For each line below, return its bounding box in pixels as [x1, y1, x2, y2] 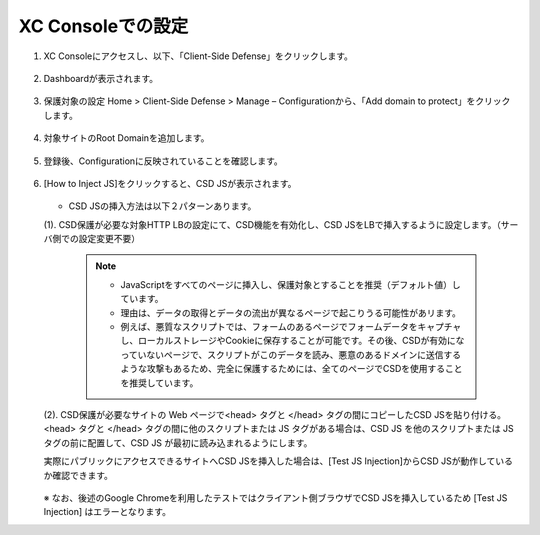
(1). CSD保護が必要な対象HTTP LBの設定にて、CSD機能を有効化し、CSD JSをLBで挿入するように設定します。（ [43, 218, 502, 230]
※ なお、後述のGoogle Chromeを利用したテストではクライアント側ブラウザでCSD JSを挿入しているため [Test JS [43, 491, 508, 504]
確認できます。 [51, 469, 114, 481]
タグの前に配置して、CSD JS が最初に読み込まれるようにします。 [43, 436, 313, 449]
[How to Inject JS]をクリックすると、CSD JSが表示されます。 [43, 177, 297, 189]
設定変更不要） [78, 233, 140, 245]
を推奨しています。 [120, 376, 199, 389]
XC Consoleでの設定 [18, 15, 189, 37]
